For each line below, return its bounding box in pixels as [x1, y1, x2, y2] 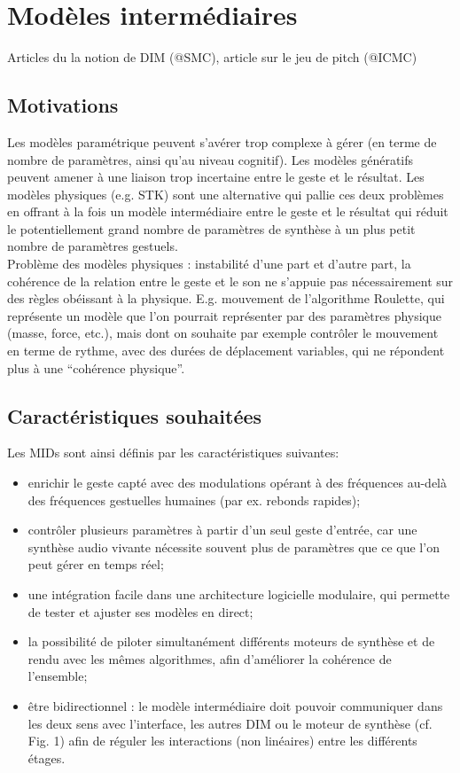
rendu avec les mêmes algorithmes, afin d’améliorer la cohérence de [27, 649, 392, 668]
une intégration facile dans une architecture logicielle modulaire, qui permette [27, 585, 450, 603]
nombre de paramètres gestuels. [7, 237, 178, 255]
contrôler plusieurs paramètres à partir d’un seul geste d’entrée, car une [27, 520, 417, 539]
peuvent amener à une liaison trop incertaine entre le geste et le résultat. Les [7, 168, 425, 186]
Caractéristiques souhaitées [7, 402, 262, 429]
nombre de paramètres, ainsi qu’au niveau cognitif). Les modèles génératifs [7, 150, 414, 168]
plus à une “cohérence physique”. [7, 358, 185, 377]
